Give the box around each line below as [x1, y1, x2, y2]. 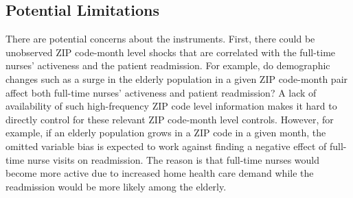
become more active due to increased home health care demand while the [5, 166, 314, 180]
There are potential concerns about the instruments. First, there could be [5, 32, 315, 46]
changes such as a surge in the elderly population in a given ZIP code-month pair [5, 71, 348, 86]
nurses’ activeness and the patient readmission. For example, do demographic [5, 58, 330, 73]
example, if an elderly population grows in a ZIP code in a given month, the [5, 125, 326, 140]
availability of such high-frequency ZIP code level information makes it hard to [5, 99, 337, 113]
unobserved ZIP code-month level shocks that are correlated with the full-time [5, 45, 336, 59]
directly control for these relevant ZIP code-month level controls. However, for [5, 112, 334, 126]
